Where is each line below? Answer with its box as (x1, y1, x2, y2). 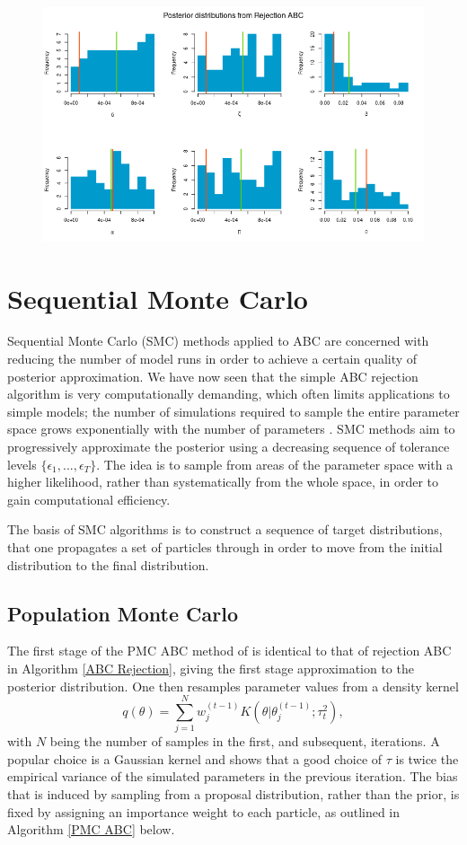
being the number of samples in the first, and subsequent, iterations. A (49, 732, 440, 751)
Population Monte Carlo (7, 599, 238, 627)
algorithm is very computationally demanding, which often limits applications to (7, 384, 450, 403)
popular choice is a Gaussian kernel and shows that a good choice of (7, 749, 383, 768)
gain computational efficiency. (7, 489, 171, 508)
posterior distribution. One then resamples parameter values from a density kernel (7, 676, 459, 695)
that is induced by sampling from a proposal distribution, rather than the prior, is (7, 785, 460, 804)
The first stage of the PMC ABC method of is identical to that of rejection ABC (7, 641, 452, 660)
